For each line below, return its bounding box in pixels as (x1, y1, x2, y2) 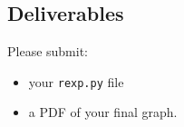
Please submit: (7, 42, 89, 61)
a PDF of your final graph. (28, 103, 178, 122)
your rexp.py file (28, 72, 124, 91)
